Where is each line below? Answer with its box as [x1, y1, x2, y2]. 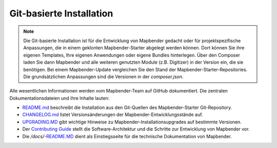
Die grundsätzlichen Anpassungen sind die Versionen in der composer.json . [23, 73, 184, 80]
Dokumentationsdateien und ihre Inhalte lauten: [9, 95, 110, 101]
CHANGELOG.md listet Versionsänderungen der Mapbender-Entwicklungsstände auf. [22, 112, 203, 118]
